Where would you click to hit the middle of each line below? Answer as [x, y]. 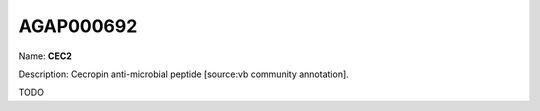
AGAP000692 [78, 26]
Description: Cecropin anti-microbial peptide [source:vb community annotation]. [183, 74]
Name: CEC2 [45, 56]
